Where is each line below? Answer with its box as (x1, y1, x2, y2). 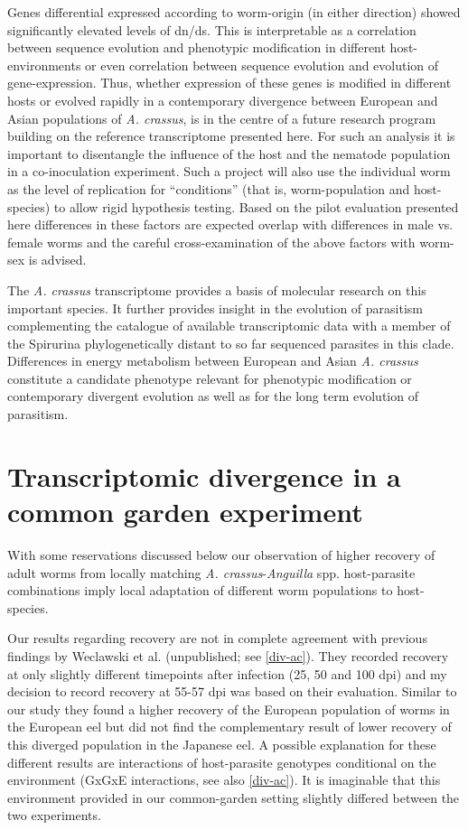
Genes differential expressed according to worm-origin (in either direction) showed (7, 3, 461, 21)
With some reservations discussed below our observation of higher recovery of (7, 545, 435, 564)
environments (7, 55, 81, 74)
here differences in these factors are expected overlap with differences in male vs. (7, 215, 454, 234)
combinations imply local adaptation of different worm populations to (7, 581, 393, 600)
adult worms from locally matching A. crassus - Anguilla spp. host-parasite (7, 563, 416, 582)
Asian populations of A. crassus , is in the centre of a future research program (7, 108, 436, 127)
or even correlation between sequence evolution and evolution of (85, 55, 439, 74)
